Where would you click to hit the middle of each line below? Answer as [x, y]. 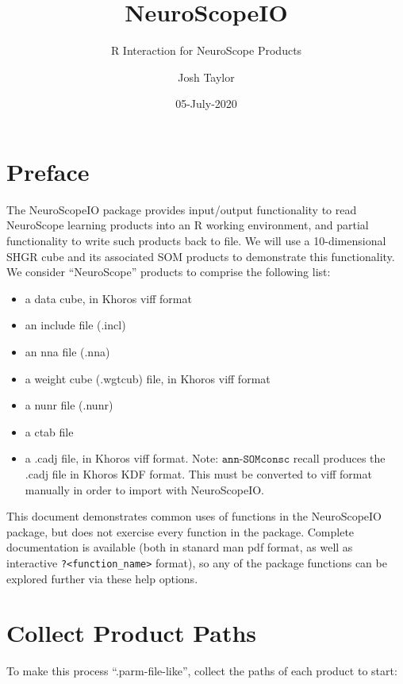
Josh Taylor [206, 77]
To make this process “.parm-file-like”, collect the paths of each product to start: [202, 671]
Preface [48, 171]
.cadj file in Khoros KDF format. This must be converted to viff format [198, 473]
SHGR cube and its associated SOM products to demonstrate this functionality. [201, 256]
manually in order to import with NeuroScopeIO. [144, 489]
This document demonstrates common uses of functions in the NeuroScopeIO [194, 516]
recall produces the [339, 458]
